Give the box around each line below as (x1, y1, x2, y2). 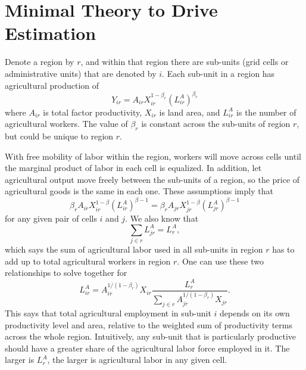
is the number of (236, 105, 296, 118)
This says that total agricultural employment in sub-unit (5, 307, 211, 319)
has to (272, 243, 295, 256)
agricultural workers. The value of (5, 117, 128, 130)
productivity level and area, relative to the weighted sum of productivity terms (5, 318, 292, 331)
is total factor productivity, (43, 105, 142, 118)
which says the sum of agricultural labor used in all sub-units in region (5, 243, 263, 256)
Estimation (5, 21, 96, 45)
